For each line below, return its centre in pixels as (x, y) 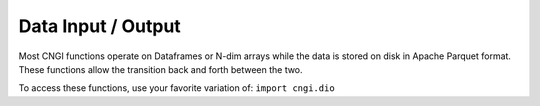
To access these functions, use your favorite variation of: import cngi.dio (176, 88)
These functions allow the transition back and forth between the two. (161, 69)
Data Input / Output (100, 26)
